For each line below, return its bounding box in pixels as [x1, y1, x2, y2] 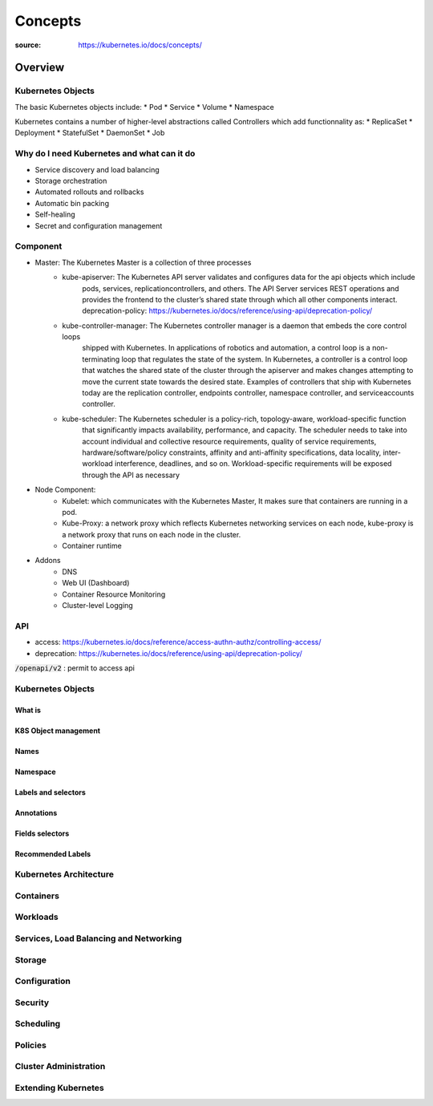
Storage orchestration [34, 176, 107, 186]
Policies [14, 1039, 47, 1051]
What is [14, 705, 42, 715]
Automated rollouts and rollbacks [34, 187, 144, 196]
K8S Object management [14, 726, 100, 735]
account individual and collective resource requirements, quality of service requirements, [82, 436, 377, 446]
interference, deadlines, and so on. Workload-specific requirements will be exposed [115, 459, 392, 468]
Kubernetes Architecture [14, 869, 114, 880]
